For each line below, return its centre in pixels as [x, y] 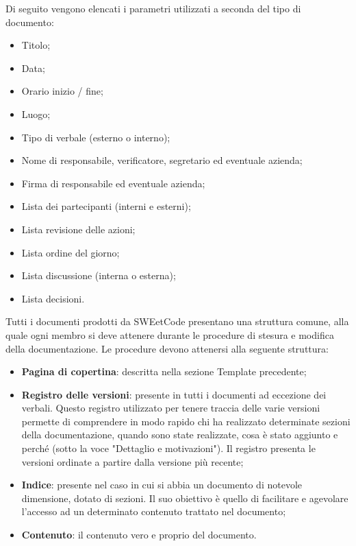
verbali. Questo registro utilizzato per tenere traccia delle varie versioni [171, 408]
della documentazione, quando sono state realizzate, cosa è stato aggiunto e [180, 435]
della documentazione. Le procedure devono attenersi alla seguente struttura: [167, 348]
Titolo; [36, 45]
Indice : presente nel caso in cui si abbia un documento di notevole [162, 485]
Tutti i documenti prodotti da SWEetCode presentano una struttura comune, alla [177, 321]
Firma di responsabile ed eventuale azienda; [113, 183]
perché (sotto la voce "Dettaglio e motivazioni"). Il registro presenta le [168, 448]
